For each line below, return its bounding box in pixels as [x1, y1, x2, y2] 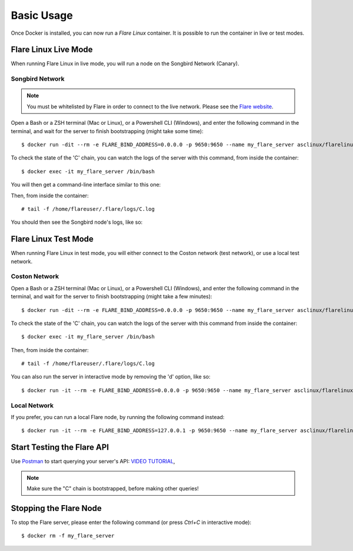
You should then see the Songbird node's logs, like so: [11, 218, 143, 226]
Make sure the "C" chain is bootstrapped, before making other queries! [26, 485, 199, 492]
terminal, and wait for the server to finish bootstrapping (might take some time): [11, 127, 204, 135]
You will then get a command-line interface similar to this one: [11, 181, 161, 188]
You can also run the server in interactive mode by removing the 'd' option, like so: [11, 373, 211, 380]
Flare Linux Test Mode [11, 234, 94, 244]
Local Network [11, 401, 54, 409]
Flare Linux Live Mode [11, 45, 94, 55]
